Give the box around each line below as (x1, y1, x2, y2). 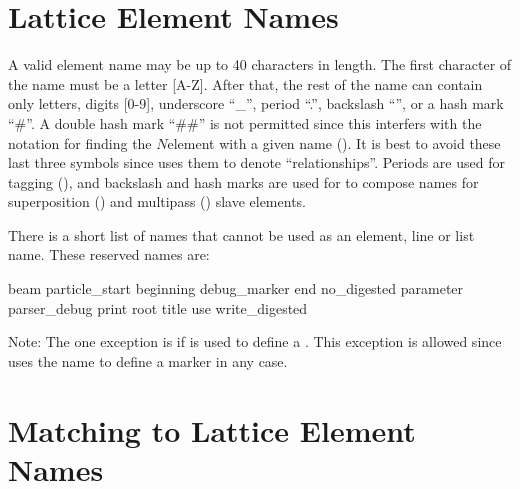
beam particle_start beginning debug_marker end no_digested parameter (8, 278, 464, 299)
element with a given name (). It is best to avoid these (167, 132, 501, 153)
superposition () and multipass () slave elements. (8, 191, 306, 212)
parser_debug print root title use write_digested (8, 297, 308, 318)
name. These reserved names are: (8, 244, 210, 265)
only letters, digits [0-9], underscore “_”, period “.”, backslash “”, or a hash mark (8, 93, 504, 114)
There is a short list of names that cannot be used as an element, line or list (8, 224, 475, 245)
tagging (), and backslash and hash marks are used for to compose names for (8, 171, 479, 192)
